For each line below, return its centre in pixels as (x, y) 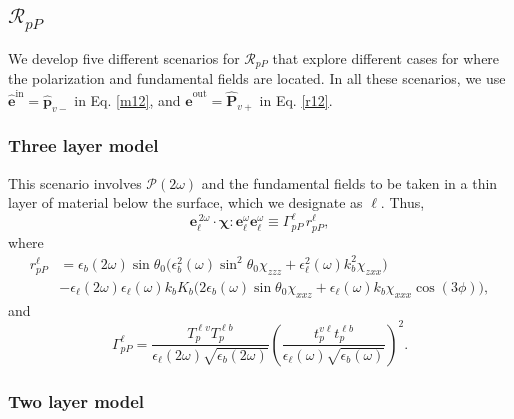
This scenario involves (75, 182)
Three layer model (83, 145)
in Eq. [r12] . (296, 99)
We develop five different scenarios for (124, 57)
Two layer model (76, 400)
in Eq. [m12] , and (127, 99)
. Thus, (402, 202)
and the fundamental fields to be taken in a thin (349, 182)
